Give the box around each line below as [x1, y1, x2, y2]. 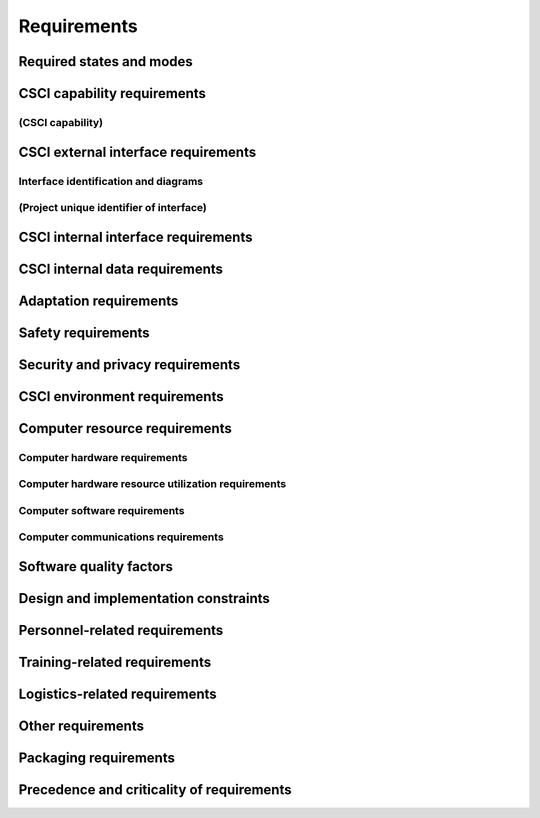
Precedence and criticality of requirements [18, 781, 292, 799]
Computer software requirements [18, 503, 185, 517]
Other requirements [18, 718, 145, 735]
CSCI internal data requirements [18, 260, 224, 277]
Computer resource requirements [18, 420, 232, 437]
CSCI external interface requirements [18, 143, 257, 160]
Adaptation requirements [18, 292, 179, 309]
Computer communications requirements [18, 530, 224, 544]
